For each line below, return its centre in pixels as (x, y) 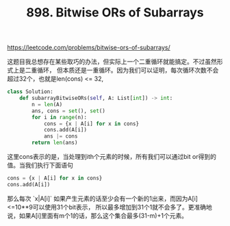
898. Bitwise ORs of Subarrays (115, 13)
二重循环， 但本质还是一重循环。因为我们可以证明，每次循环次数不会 (122, 71)
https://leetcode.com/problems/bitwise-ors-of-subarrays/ (89, 48)
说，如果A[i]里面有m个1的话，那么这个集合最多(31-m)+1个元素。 (98, 215)
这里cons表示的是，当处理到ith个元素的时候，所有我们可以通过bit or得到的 (112, 157)
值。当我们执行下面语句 (40, 165)
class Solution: (30, 92)
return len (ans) (55, 143)
